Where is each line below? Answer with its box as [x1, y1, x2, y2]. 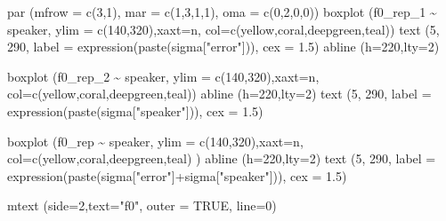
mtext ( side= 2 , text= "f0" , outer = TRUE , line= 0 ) [7, 196, 277, 215]
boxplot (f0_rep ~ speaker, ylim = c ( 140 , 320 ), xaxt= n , [7, 131, 304, 150]
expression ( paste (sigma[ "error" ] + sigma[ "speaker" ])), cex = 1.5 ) [7, 166, 347, 185]
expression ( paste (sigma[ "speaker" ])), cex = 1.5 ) [7, 101, 264, 120]
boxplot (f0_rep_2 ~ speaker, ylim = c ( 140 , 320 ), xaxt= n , [7, 67, 320, 85]
